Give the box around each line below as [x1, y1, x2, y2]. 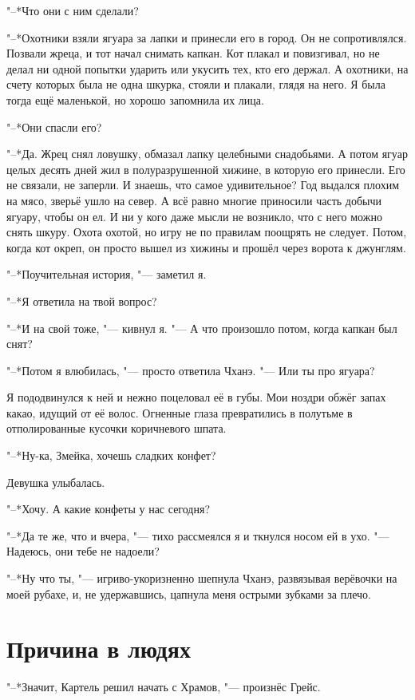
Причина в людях [6, 632, 191, 665]
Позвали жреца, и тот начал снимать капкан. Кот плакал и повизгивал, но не [6, 45, 380, 61]
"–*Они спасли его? [6, 118, 102, 135]
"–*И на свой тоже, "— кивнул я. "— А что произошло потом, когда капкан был [6, 319, 397, 336]
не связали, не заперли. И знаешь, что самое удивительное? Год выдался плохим [6, 176, 400, 193]
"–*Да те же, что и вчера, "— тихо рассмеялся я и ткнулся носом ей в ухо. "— [6, 527, 389, 544]
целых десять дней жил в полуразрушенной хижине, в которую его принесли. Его [6, 160, 405, 177]
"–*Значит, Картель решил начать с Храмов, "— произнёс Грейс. [6, 678, 321, 695]
